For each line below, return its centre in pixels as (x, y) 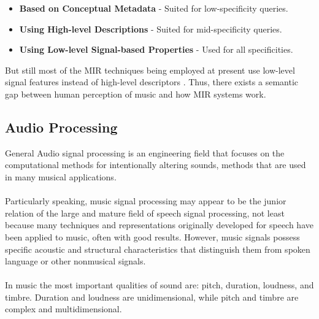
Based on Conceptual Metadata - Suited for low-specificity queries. (154, 8)
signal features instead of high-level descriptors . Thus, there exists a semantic (152, 82)
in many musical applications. (61, 176)
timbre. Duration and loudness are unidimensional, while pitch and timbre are (152, 297)
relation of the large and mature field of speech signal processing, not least (145, 213)
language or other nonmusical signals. (75, 261)
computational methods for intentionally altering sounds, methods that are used (156, 165)
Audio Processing (61, 127)
